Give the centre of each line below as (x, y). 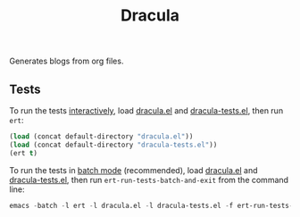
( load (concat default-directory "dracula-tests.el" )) (113, 145)
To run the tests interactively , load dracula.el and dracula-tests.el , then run (146, 111)
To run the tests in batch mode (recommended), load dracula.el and (133, 170)
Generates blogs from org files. (67, 61)
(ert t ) (24, 153)
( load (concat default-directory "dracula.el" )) (101, 137)
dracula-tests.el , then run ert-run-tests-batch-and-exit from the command (149, 179)
